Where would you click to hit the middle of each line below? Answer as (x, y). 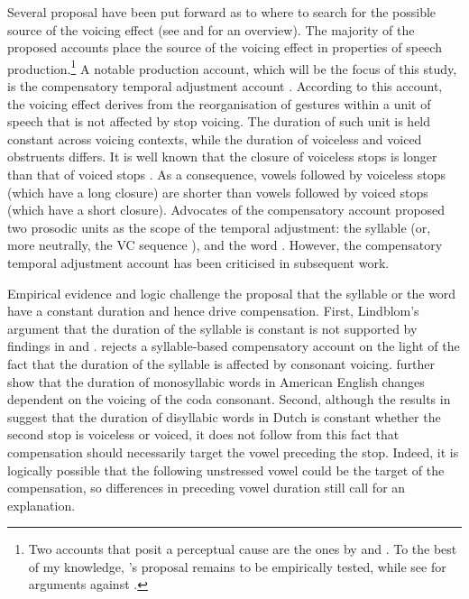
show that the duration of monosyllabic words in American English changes (216, 381)
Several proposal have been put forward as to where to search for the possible (222, 12)
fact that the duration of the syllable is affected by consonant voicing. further (221, 363)
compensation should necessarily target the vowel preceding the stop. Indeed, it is (233, 452)
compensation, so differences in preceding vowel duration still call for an (207, 488)
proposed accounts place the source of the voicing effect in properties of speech (225, 47)
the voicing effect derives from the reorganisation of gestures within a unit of (219, 103)
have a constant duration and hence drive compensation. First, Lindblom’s (213, 311)
